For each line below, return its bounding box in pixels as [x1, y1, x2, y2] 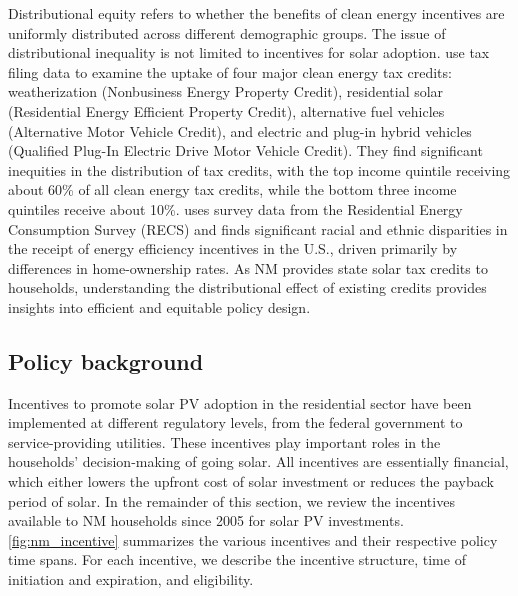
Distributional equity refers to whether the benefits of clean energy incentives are [8, 3, 505, 23]
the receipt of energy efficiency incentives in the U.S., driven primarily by [8, 238, 458, 259]
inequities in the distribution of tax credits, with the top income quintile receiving [8, 159, 511, 180]
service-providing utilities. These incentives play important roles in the [8, 431, 441, 452]
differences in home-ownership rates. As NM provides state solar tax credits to [8, 257, 488, 278]
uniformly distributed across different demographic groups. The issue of [8, 22, 446, 43]
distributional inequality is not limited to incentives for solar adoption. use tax [8, 42, 490, 63]
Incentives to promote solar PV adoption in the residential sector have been [8, 392, 472, 413]
